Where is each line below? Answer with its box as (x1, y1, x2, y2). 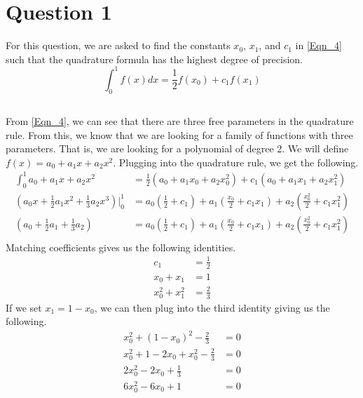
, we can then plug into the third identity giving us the (94, 300, 330, 314)
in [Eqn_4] (295, 38, 342, 53)
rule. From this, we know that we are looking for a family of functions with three (6, 127, 353, 142)
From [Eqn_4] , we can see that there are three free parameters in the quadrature (6, 114, 354, 128)
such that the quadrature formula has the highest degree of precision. (6, 51, 303, 66)
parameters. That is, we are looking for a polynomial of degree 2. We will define (6, 141, 349, 156)
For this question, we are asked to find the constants (6, 38, 231, 53)
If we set (6, 300, 42, 314)
